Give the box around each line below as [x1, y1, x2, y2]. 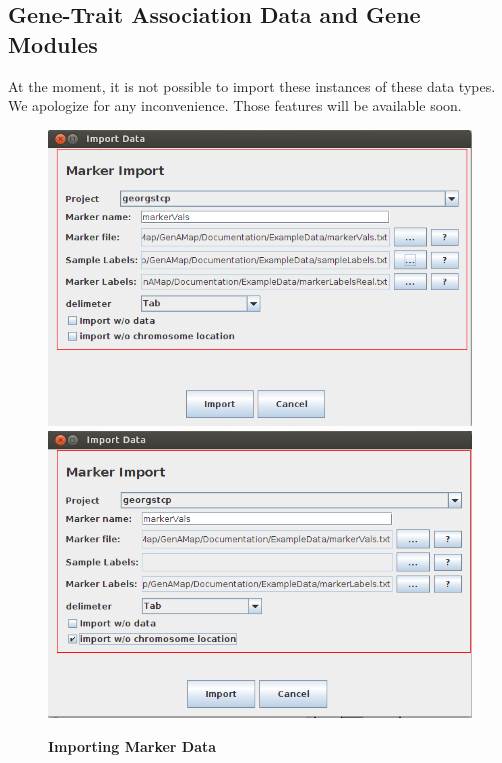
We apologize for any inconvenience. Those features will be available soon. [8, 95, 462, 116]
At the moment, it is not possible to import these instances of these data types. [8, 75, 496, 96]
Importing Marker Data [48, 735, 217, 756]
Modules [8, 28, 98, 59]
